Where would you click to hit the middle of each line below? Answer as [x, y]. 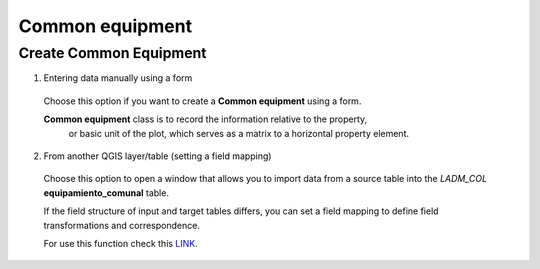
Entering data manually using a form [118, 78]
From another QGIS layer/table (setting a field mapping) [157, 156]
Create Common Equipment [112, 53]
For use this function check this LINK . [121, 243]
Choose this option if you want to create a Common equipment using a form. [202, 101]
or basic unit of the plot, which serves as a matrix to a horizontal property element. [239, 133]
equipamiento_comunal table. [106, 192]
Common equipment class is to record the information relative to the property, [205, 119]
